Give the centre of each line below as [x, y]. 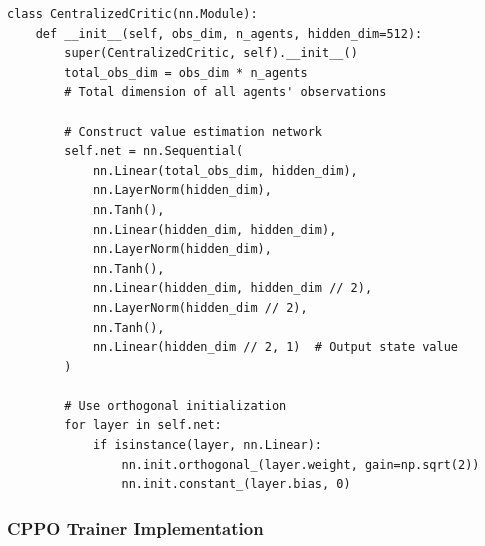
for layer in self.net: [143, 425]
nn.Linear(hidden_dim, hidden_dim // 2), [232, 288]
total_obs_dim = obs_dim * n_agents [186, 72]
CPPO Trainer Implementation [135, 527]
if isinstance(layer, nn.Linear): [207, 445]
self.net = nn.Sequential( [154, 151]
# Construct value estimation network [193, 131]
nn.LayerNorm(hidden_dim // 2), [200, 307]
